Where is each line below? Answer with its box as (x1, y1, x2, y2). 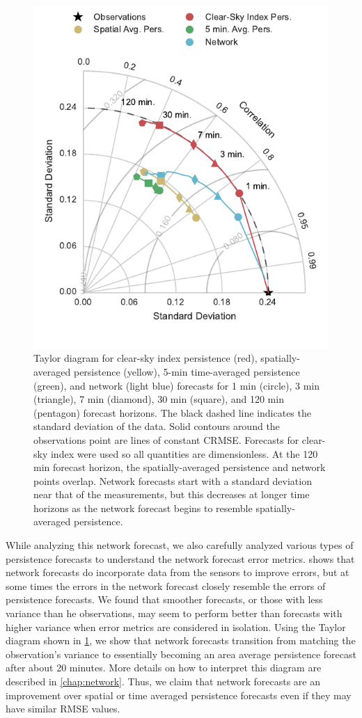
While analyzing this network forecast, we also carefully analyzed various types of (6, 538, 354, 552)
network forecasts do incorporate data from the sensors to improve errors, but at (6, 565, 349, 580)
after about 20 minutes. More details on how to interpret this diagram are (6, 660, 322, 675)
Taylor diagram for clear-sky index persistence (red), (33, 351, 258, 365)
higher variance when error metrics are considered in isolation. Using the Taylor (6, 619, 346, 634)
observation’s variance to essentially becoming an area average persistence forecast (6, 646, 356, 661)
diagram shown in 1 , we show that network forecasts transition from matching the (6, 633, 356, 648)
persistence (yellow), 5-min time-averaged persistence (73, 364, 300, 378)
